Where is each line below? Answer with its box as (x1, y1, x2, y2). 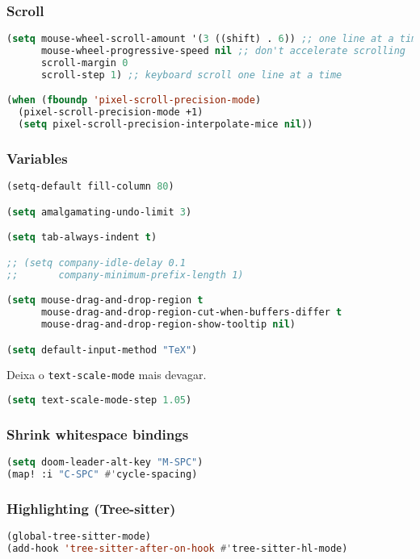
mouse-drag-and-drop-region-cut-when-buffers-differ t (40, 307, 342, 319)
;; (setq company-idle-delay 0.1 (6, 257, 186, 269)
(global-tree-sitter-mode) (6, 531, 151, 543)
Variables (6, 148, 68, 168)
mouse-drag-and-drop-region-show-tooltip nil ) (40, 318, 296, 330)
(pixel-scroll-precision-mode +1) (18, 106, 204, 119)
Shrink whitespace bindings (6, 423, 189, 444)
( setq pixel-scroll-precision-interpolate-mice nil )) (18, 119, 313, 131)
